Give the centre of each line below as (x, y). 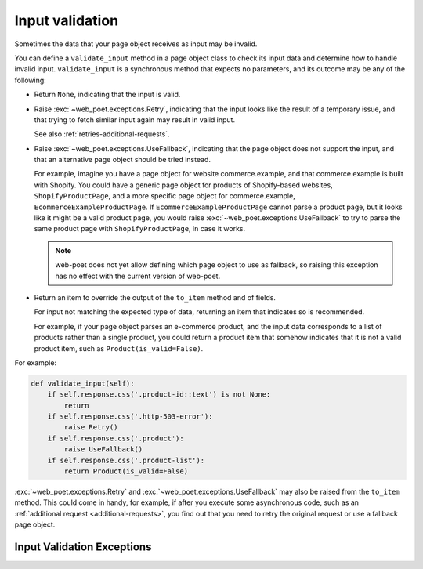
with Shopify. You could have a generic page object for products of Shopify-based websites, (183, 185)
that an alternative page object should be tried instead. (123, 160)
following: (30, 80)
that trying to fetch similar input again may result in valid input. (134, 120)
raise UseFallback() (103, 449)
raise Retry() (91, 428)
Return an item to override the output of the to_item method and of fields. (155, 297)
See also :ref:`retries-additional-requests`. (102, 134)
